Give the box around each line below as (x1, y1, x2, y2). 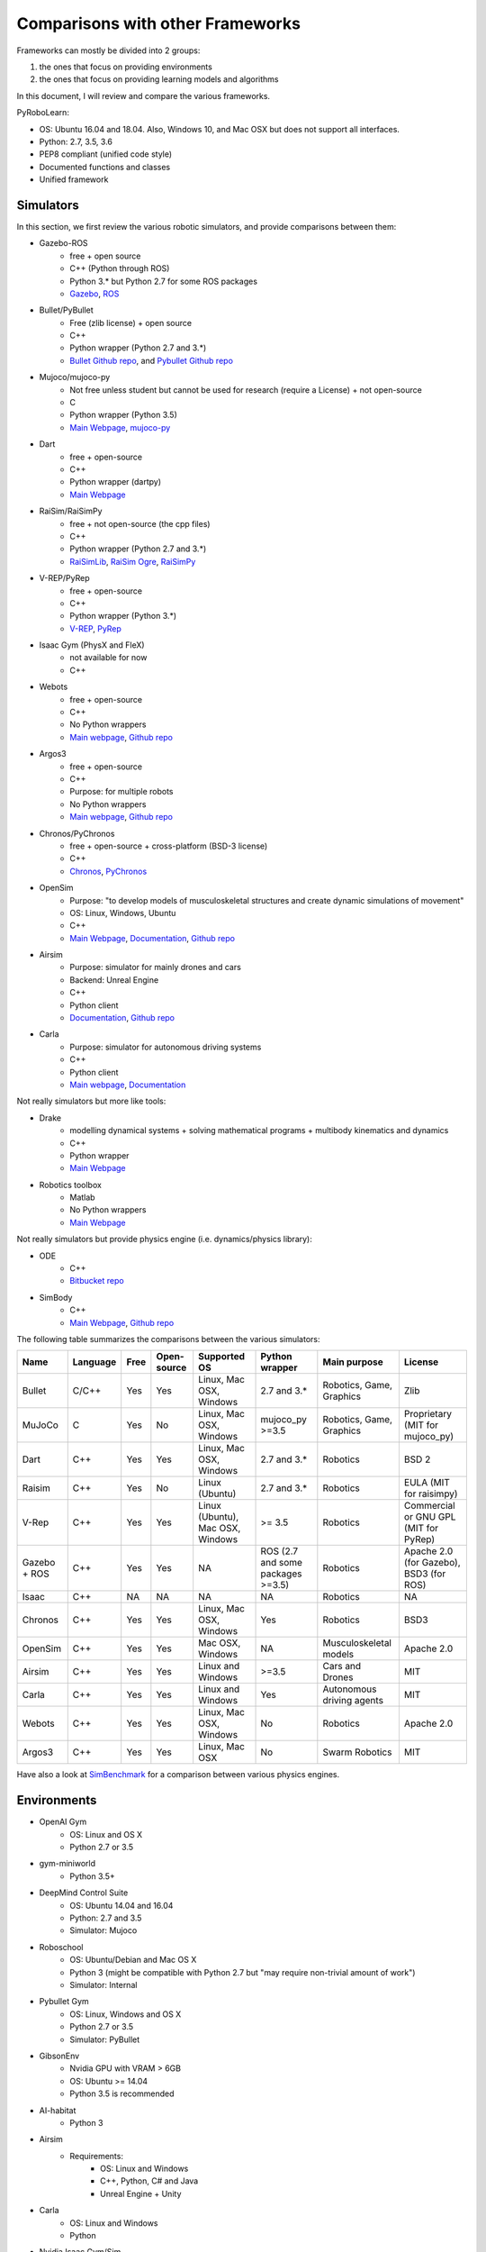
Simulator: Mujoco (69, 1925, 138, 1936)
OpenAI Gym (39, 1816, 87, 1828)
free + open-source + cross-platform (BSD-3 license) (69, 840, 268, 851)
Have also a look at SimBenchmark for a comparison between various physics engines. (16, 1769, 340, 1780)
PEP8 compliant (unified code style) (39, 149, 173, 159)
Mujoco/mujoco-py (39, 372, 111, 383)
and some (260, 1557, 303, 1569)
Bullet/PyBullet (39, 304, 94, 315)
